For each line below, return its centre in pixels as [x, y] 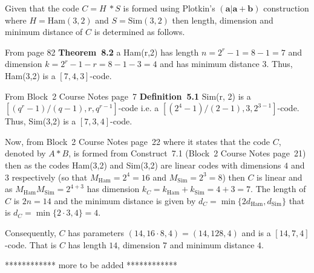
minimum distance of [44, 32]
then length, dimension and [223, 20]
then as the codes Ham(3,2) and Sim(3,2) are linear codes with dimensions [143, 165]
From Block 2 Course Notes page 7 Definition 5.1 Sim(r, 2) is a [128, 96]
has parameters [96, 232]
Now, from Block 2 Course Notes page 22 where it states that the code [138, 141]
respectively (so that [50, 177]
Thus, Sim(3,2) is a [41, 121]
